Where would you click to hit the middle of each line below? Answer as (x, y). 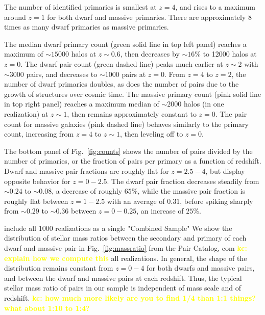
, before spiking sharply (216, 201)
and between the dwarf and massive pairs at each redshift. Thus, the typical (123, 278)
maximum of (24, 54)
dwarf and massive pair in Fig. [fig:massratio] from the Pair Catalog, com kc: (126, 248)
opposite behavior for (37, 181)
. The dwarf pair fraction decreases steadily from (183, 181)
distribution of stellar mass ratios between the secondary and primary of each (125, 238)
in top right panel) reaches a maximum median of (82, 104)
